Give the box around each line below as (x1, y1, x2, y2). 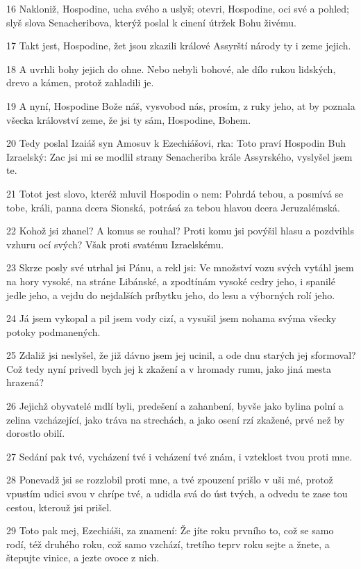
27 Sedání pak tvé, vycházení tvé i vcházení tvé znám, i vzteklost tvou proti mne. (6, 449, 353, 463)
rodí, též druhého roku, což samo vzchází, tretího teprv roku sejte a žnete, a (6, 536, 330, 551)
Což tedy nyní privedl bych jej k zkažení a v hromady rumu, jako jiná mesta (6, 361, 332, 376)
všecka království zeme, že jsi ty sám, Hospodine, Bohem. (6, 112, 251, 127)
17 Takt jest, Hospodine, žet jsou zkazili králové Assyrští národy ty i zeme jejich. (6, 38, 351, 53)
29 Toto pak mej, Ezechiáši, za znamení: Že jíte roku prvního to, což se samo (6, 523, 334, 538)
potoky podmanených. (6, 324, 101, 339)
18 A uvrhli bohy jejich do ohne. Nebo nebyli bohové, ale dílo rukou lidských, (6, 61, 336, 76)
